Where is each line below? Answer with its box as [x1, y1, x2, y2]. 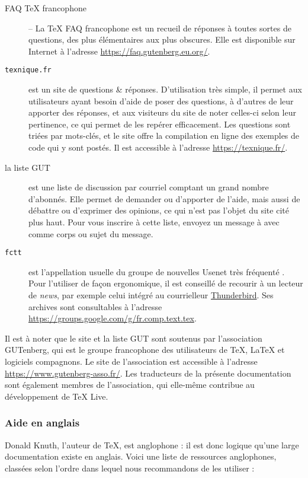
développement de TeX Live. [5, 390, 108, 402]
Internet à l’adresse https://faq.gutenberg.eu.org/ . [28, 44, 210, 57]
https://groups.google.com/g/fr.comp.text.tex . [28, 312, 197, 324]
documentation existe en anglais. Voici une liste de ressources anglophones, [5, 450, 277, 463]
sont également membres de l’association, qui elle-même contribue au [5, 378, 255, 391]
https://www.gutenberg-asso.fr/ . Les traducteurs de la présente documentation [5, 367, 291, 379]
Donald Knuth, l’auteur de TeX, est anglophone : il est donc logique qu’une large [5, 438, 299, 451]
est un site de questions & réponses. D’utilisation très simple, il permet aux [28, 83, 302, 95]
